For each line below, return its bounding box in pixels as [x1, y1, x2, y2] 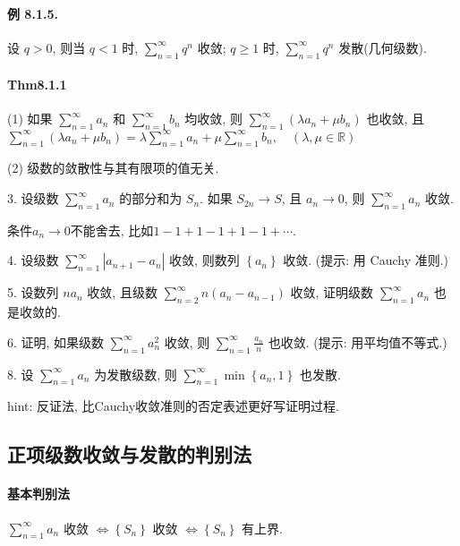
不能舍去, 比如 [70, 220, 154, 239]
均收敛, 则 [184, 109, 243, 128]
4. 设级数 [7, 251, 59, 269]
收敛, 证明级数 [290, 283, 374, 302]
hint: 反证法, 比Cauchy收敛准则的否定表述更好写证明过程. [7, 397, 340, 415]
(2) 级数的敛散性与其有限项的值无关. [7, 158, 219, 177]
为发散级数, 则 [94, 364, 177, 383]
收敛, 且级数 [87, 283, 158, 302]
